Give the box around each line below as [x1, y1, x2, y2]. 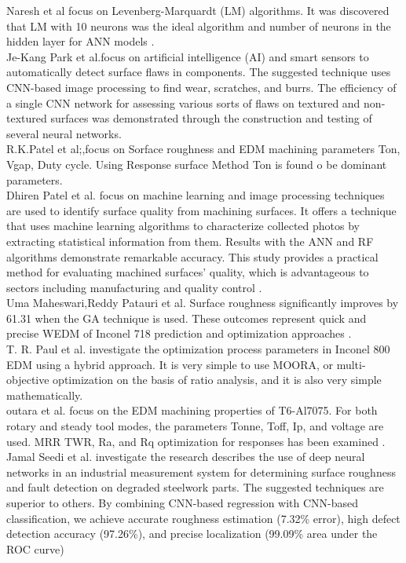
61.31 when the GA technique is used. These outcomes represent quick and [6, 309, 367, 326]
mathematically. [6, 386, 83, 403]
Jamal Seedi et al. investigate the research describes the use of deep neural [6, 448, 365, 465]
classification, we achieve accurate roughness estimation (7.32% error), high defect [6, 510, 401, 526]
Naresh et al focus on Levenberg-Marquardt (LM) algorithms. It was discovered [6, 2, 390, 18]
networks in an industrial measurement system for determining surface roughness [6, 463, 396, 480]
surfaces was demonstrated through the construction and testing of [50, 110, 372, 126]
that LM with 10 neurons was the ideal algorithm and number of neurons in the [6, 17, 391, 34]
